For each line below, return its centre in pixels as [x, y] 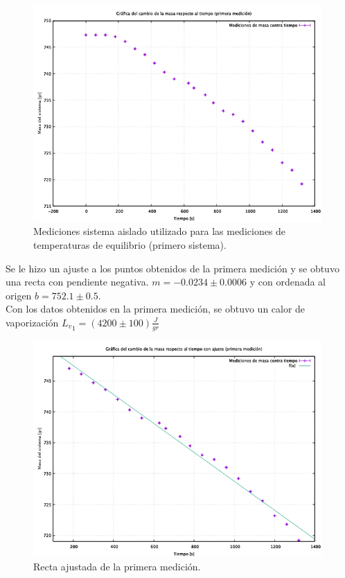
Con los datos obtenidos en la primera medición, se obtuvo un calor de [156, 309]
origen [19, 295]
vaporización [32, 322]
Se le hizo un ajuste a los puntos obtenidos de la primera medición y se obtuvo [172, 268]
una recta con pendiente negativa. [77, 282]
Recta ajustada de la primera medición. [117, 567]
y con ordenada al [288, 282]
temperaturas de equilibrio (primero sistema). [130, 244]
